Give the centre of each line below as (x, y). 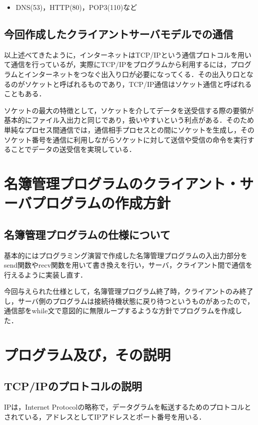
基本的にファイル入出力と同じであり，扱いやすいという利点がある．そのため (129, 120)
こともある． (25, 94)
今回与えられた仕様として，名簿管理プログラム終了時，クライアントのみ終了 (129, 291)
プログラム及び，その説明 (87, 354)
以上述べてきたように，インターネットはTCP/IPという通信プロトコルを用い (128, 54)
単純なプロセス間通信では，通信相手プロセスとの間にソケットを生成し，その (129, 129)
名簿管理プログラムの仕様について (87, 234)
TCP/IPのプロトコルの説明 (73, 386)
